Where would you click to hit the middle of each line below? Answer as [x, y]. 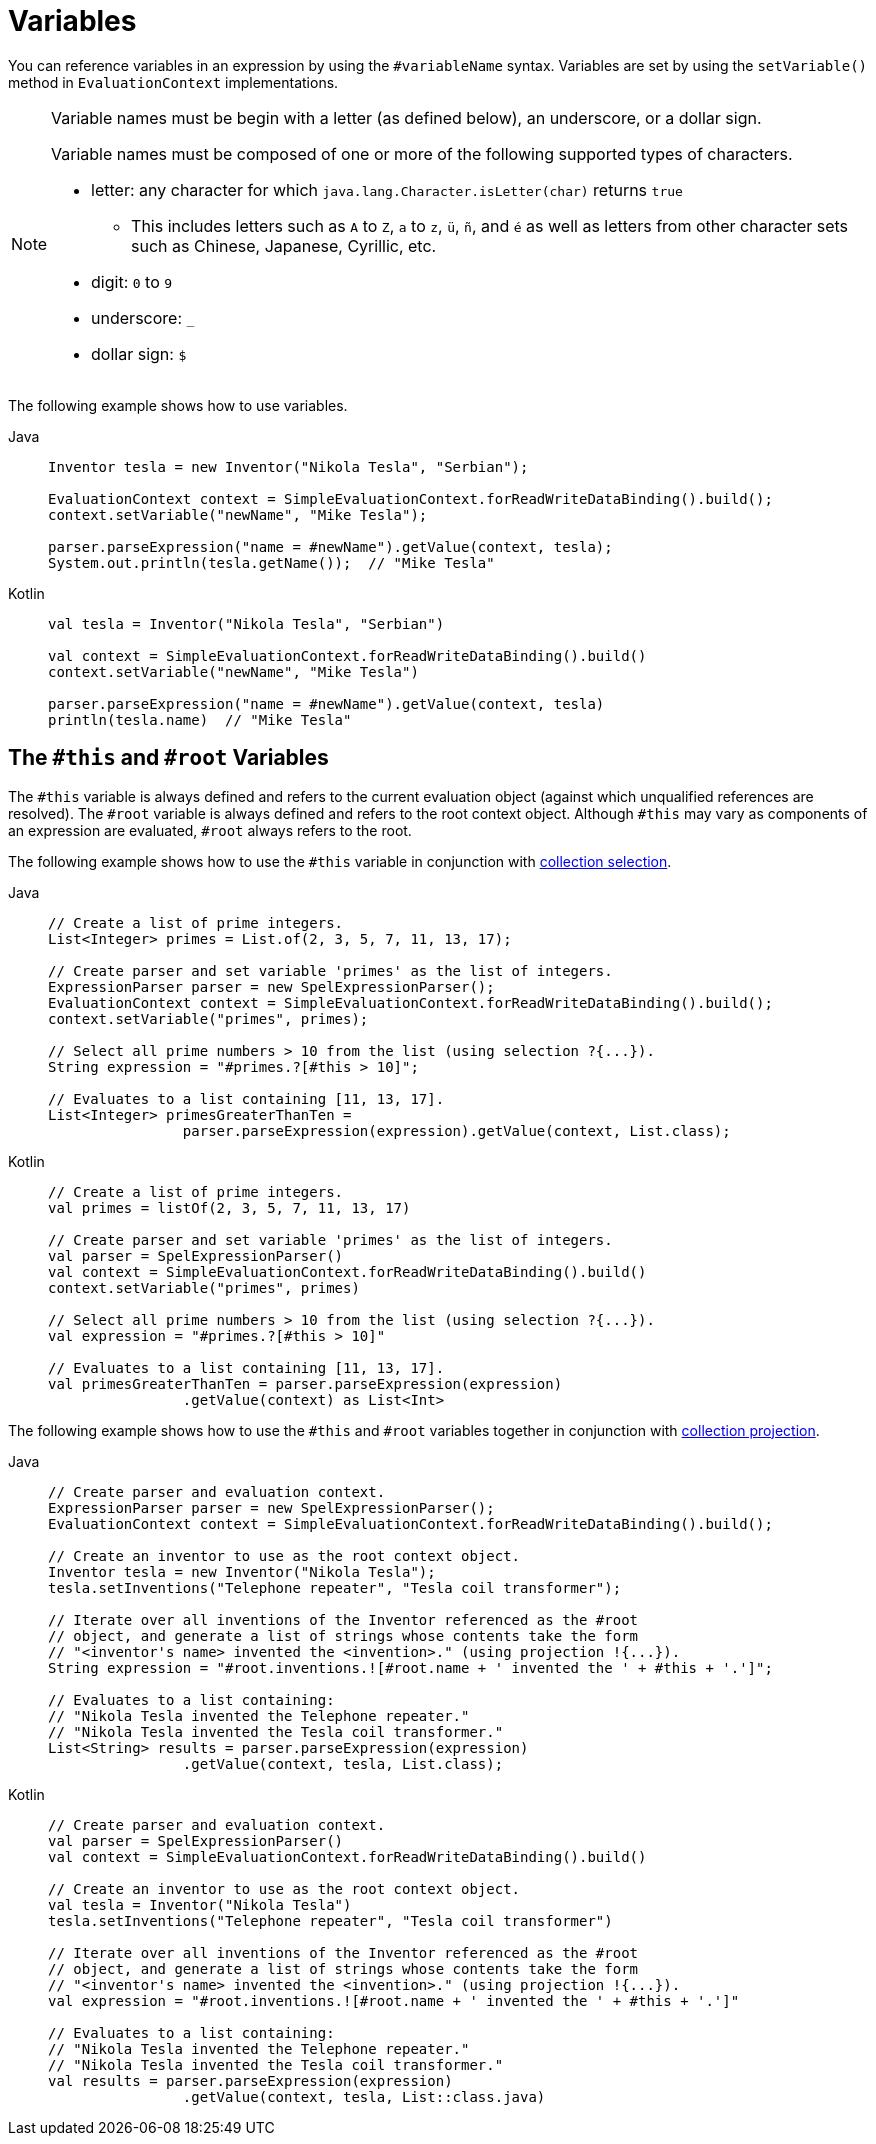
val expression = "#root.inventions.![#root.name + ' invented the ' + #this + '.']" [394, 2000]
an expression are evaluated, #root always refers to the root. [210, 830]
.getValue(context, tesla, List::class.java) [364, 2096]
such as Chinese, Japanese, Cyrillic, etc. [284, 245]
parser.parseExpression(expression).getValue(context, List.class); [456, 1130]
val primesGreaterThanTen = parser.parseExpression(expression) [305, 1383]
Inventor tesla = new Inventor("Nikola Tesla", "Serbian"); [288, 466]
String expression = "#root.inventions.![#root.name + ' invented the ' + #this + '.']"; [410, 1667]
